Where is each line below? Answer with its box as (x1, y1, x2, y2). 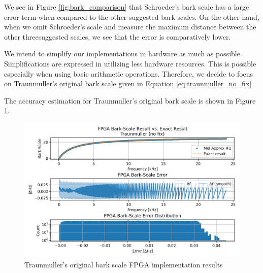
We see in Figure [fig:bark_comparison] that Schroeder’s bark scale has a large (4, 2, 249, 12)
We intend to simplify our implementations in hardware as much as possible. (4, 48, 242, 59)
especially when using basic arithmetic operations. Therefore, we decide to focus (4, 68, 253, 79)
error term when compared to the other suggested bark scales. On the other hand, (4, 11, 259, 22)
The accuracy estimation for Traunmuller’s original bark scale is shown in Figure (4, 95, 256, 106)
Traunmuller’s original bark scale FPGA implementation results (24, 259, 223, 269)
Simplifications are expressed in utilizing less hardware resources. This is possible (4, 58, 256, 69)
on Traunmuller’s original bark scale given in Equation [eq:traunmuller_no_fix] (4, 78, 252, 89)
